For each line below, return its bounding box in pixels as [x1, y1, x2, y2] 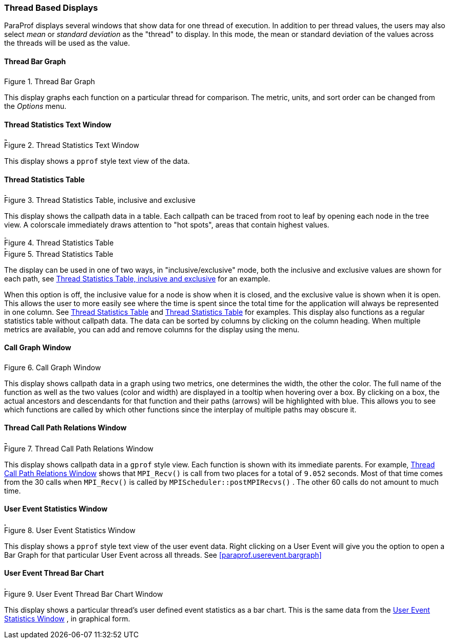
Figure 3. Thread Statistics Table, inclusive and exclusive [4, 196, 196, 204]
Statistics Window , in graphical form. [4, 614, 130, 623]
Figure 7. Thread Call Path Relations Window [4, 444, 154, 453]
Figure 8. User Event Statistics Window [4, 525, 135, 535]
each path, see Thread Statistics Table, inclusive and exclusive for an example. [4, 274, 270, 283]
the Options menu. [4, 101, 67, 110]
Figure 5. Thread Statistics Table [4, 249, 113, 258]
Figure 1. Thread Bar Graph [4, 77, 95, 86]
